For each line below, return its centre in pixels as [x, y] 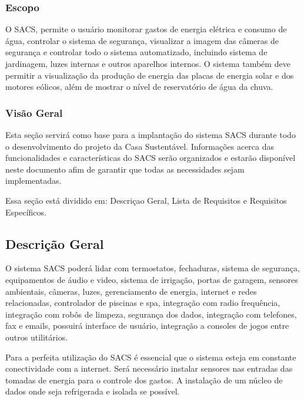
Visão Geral [34, 112]
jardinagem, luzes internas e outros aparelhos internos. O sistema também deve [148, 63]
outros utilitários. [37, 337]
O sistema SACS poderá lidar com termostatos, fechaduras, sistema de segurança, [153, 268]
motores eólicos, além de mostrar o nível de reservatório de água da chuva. [139, 87]
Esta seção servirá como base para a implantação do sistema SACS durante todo [151, 134]
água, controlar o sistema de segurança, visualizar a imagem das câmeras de [142, 40]
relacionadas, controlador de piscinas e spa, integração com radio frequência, [143, 303]
